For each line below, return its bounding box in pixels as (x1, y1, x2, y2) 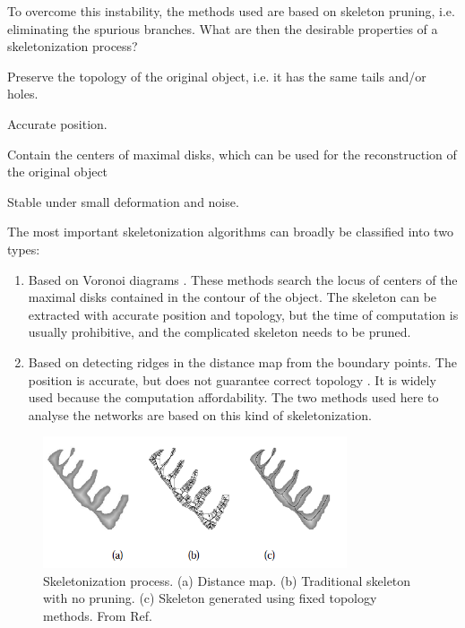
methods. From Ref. (43, 606, 152, 624)
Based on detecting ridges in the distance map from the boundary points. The (28, 352, 457, 371)
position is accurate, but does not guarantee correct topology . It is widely (28, 370, 436, 389)
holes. (7, 84, 39, 103)
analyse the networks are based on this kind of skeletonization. (28, 405, 372, 424)
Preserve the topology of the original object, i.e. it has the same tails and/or (7, 66, 426, 85)
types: (7, 239, 40, 258)
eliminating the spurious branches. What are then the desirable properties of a (7, 19, 438, 38)
